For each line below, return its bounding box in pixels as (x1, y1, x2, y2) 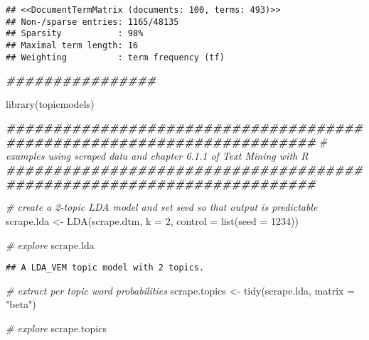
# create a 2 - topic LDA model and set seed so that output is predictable (6, 199, 318, 214)
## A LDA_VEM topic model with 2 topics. (6, 263, 205, 273)
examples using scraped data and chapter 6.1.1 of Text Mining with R (6, 148, 309, 163)
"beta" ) (6, 297, 36, 312)
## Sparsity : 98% (6, 28, 144, 39)
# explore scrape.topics (6, 321, 107, 336)
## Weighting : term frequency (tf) (6, 52, 225, 62)
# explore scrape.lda (6, 237, 95, 252)
